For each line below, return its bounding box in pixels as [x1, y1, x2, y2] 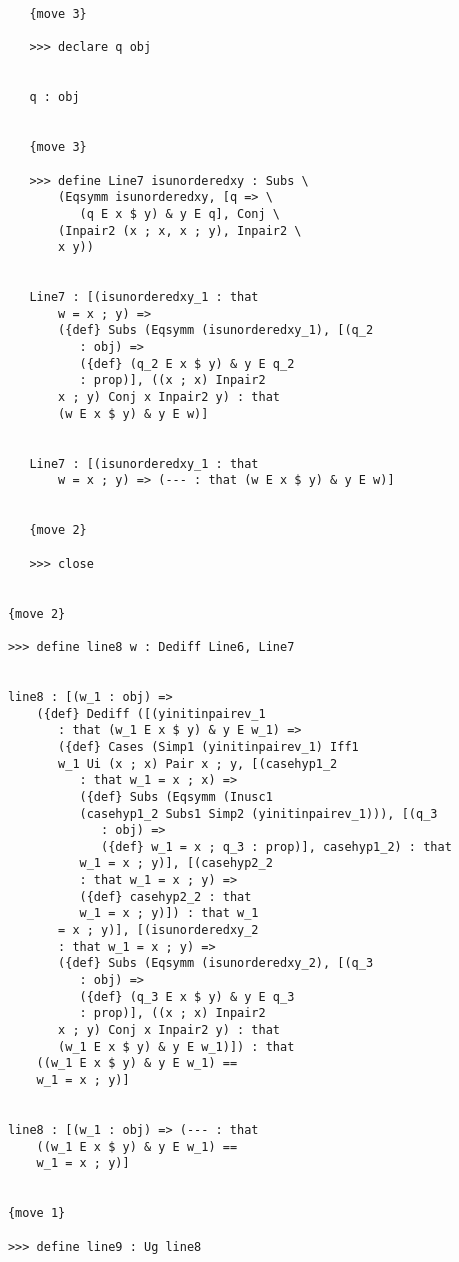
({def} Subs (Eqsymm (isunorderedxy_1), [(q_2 [58, 323, 374, 338]
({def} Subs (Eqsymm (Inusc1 [79, 789, 273, 804]
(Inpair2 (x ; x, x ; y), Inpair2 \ [58, 223, 302, 238]
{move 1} [7, 1206, 66, 1221]
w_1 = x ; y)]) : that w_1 [79, 906, 259, 921]
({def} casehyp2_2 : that [79, 889, 252, 904]
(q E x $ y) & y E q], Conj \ [79, 206, 280, 221]
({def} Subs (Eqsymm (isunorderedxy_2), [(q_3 [58, 956, 374, 971]
